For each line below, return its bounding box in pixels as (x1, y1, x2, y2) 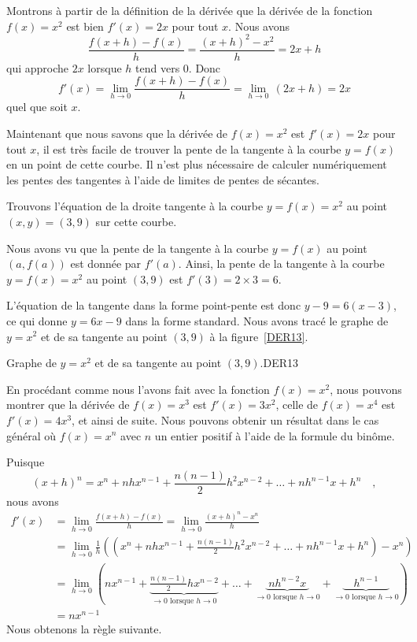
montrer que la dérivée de (6, 396, 130, 413)
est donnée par (70, 255, 142, 272)
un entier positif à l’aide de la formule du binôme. (154, 427, 395, 443)
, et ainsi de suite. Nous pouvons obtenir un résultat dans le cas (72, 411, 379, 428)
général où (6, 427, 57, 443)
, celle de (275, 396, 319, 413)
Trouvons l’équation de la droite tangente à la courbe (6, 198, 264, 214)
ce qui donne (6, 312, 68, 328)
